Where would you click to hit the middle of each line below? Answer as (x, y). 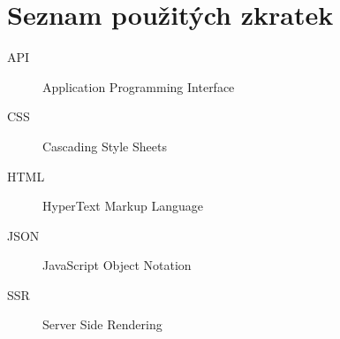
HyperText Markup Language (123, 206)
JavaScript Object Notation (117, 265)
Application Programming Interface (139, 86)
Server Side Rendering (102, 324)
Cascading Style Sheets (105, 146)
